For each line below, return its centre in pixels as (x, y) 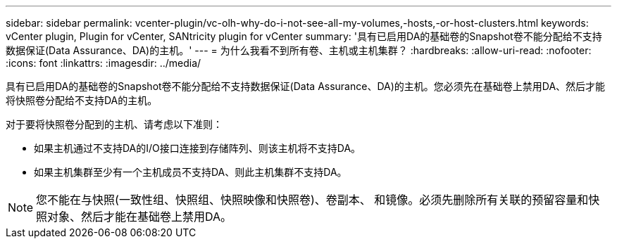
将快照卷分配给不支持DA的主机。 (82, 100)
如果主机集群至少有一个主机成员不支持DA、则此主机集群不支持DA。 (191, 172)
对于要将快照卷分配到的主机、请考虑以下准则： (114, 124)
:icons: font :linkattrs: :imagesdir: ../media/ (104, 63)
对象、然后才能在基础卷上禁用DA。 (140, 217)
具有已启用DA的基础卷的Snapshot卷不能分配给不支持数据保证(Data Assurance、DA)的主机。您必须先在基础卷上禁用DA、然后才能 (306, 86)
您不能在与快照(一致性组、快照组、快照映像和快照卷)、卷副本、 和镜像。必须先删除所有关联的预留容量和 (312, 200)
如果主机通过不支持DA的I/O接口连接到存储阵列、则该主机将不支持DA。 (198, 148)
